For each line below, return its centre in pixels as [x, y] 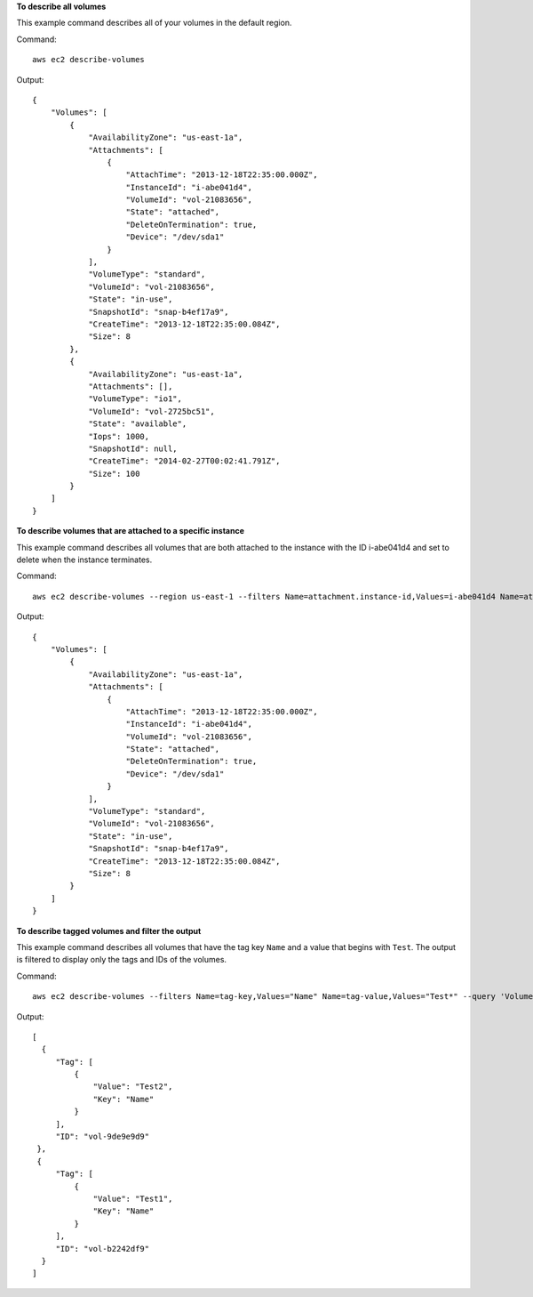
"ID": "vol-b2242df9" [103, 1249]
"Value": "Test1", [133, 1198]
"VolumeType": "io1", [135, 399]
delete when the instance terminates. [84, 560]
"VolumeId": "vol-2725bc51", [151, 411]
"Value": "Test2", [133, 1087]
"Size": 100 [114, 473]
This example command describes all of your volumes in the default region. [154, 23]
